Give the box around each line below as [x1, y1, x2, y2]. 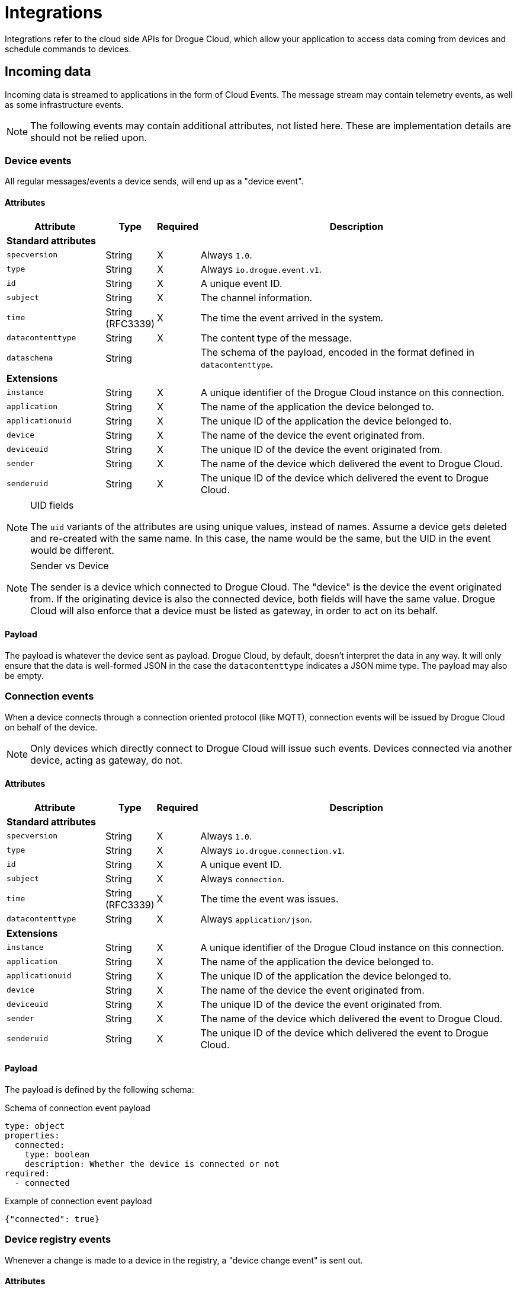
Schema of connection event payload [5, 1102, 150, 1113]
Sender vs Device [30, 559, 109, 572]
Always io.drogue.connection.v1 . [200, 844, 345, 856]
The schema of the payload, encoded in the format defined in [200, 346, 474, 358]
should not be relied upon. [30, 131, 147, 143]
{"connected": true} [5, 1214, 100, 1224]
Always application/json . [200, 912, 313, 925]
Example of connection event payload [5, 1195, 152, 1206]
